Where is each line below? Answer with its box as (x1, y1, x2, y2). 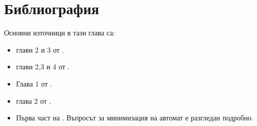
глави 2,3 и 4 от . (16, 61, 70, 72)
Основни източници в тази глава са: (4, 27, 115, 38)
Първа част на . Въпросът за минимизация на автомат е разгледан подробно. (16, 112, 253, 123)
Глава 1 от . (16, 78, 52, 89)
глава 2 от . (16, 95, 51, 106)
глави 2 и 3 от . (16, 44, 64, 55)
